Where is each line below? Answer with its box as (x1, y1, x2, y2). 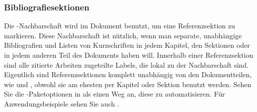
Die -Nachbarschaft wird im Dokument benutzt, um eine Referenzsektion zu (4, 20, 235, 31)
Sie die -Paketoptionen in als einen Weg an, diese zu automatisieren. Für (4, 89, 225, 99)
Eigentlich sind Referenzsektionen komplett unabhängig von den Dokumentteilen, (4, 69, 252, 80)
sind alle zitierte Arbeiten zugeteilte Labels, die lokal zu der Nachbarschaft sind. (4, 59, 249, 70)
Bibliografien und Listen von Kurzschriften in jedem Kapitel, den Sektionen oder (4, 40, 250, 50)
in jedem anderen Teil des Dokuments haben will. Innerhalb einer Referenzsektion (4, 50, 254, 60)
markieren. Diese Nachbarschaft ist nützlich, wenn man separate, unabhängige (4, 30, 242, 40)
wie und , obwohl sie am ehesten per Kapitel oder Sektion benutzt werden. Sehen (4, 79, 252, 89)
